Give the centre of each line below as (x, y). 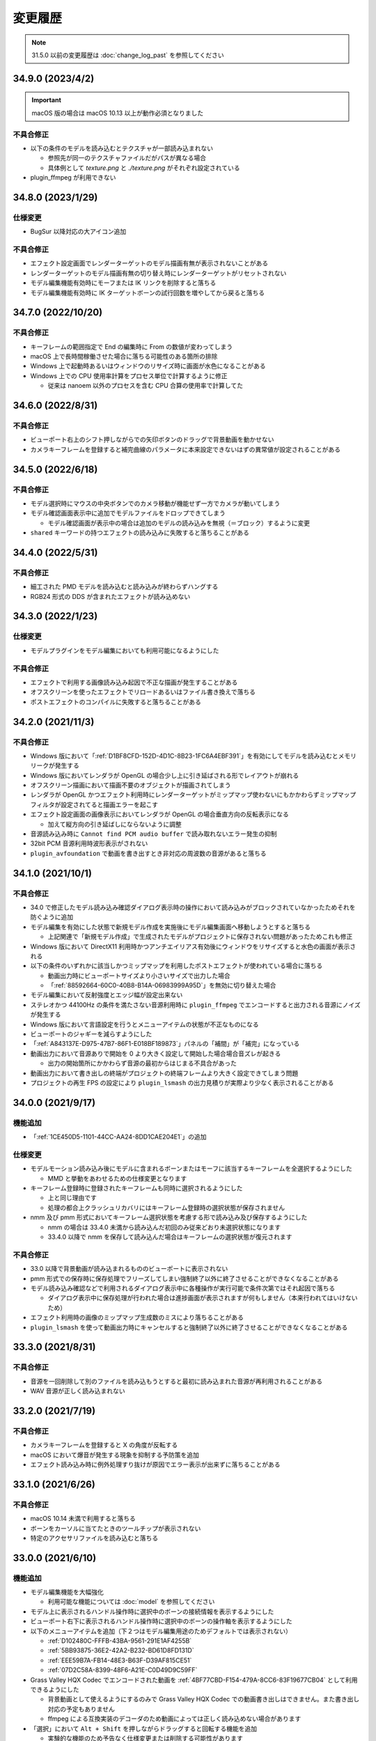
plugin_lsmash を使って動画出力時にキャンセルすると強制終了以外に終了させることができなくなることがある (189, 1327)
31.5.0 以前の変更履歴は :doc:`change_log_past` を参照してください (128, 55)
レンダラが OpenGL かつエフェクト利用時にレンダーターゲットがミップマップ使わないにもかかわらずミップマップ (193, 795)
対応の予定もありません (81, 1709)
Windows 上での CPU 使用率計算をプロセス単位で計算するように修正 (129, 375)
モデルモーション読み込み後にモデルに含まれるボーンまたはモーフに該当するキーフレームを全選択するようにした (191, 1169)
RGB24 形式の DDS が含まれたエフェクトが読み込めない (110, 596)
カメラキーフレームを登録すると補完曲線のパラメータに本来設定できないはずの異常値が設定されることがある (186, 449)
